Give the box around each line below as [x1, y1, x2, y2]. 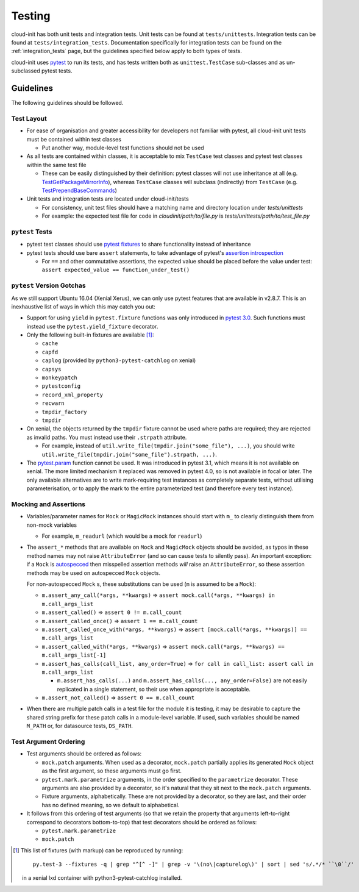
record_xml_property [41, 391, 104, 398]
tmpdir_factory [41, 409, 88, 415]
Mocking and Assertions [11, 500, 85, 508]
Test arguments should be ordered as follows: [26, 750, 142, 757]
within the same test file [26, 161, 87, 168]
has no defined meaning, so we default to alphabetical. [41, 801, 180, 808]
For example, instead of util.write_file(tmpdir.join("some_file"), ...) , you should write [41, 442, 295, 449]
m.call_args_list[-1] [41, 652, 107, 658]
